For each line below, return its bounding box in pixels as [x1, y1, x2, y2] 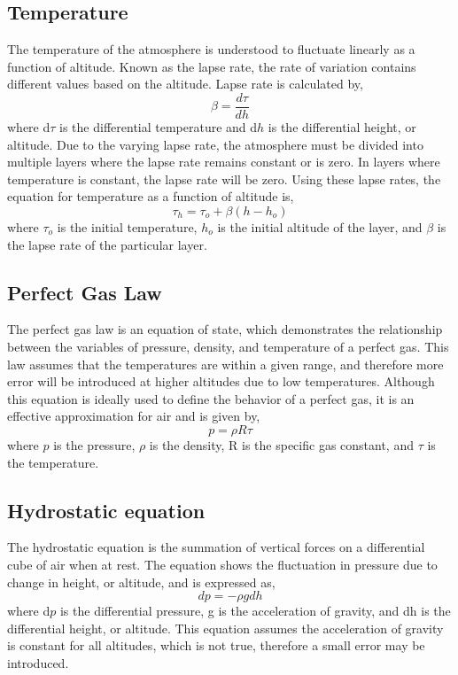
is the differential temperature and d [59, 118, 258, 136]
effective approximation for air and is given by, [7, 407, 260, 425]
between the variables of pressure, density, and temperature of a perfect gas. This [7, 337, 449, 355]
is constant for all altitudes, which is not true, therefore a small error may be [7, 636, 425, 655]
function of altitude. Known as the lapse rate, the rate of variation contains [7, 57, 416, 75]
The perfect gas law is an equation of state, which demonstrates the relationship [7, 320, 443, 338]
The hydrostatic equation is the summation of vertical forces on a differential [7, 538, 425, 556]
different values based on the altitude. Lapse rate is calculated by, [7, 74, 363, 93]
